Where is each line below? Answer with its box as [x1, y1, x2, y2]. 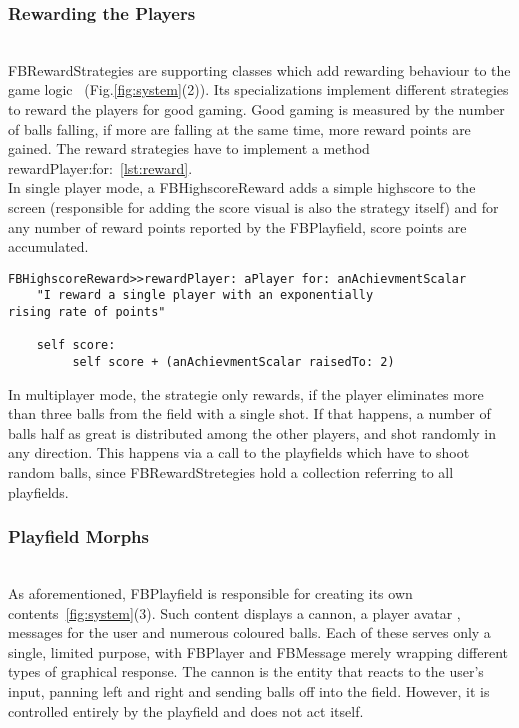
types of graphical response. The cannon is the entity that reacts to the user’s [8, 661, 484, 682]
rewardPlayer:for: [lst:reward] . [8, 157, 193, 178]
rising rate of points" [8, 305, 166, 320]
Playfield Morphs [8, 524, 150, 549]
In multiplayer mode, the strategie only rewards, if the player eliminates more [8, 383, 484, 404]
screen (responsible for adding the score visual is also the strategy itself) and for [8, 196, 499, 217]
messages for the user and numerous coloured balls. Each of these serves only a [8, 622, 491, 643]
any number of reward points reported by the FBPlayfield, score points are [8, 216, 467, 237]
